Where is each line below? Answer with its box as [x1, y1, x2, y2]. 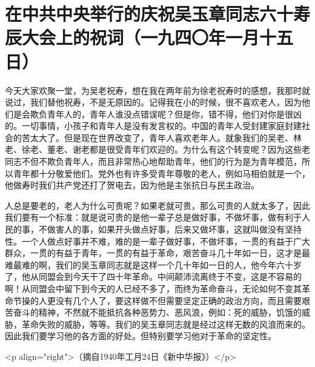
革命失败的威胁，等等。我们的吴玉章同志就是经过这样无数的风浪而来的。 [21, 317, 310, 330]
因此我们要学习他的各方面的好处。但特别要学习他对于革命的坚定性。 [5, 329, 276, 342]
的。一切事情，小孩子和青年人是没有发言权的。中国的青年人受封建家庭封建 [5, 119, 302, 132]
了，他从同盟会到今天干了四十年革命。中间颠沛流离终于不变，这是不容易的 [5, 270, 302, 283]
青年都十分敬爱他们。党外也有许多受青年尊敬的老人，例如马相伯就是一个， [13, 167, 310, 179]
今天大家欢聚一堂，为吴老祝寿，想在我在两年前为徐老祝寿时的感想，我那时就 [5, 84, 310, 96]
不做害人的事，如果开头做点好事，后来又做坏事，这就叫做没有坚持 [38, 223, 302, 236]
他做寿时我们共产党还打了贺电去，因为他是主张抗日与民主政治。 [5, 179, 259, 191]
